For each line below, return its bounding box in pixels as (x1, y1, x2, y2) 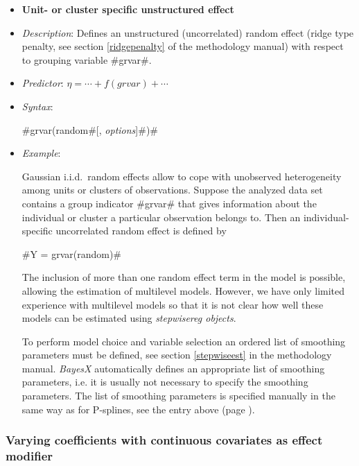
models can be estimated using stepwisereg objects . (21, 311, 236, 325)
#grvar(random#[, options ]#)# (21, 122, 159, 137)
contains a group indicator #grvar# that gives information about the (21, 196, 317, 210)
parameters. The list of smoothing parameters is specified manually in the (21, 388, 335, 403)
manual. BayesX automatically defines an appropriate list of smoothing (21, 361, 325, 375)
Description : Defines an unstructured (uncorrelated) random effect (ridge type (21, 25, 354, 40)
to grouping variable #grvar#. (21, 52, 152, 67)
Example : (21, 146, 61, 160)
